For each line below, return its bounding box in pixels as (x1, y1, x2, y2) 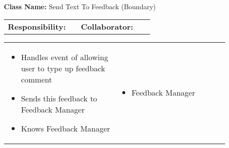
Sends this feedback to (21, 92, 97, 104)
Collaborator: (81, 20, 134, 32)
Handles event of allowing (21, 51, 108, 63)
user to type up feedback (21, 62, 105, 74)
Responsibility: (8, 20, 66, 32)
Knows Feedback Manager (21, 122, 110, 134)
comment (21, 73, 52, 85)
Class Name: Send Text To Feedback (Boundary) (4, 1, 156, 11)
